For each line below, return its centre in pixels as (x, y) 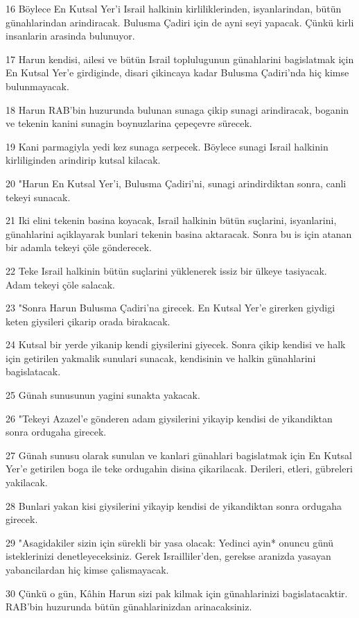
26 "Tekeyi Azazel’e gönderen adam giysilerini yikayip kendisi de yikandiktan (169, 418)
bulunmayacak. (37, 86)
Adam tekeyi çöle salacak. (60, 284)
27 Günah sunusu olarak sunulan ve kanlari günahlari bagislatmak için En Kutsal (179, 455)
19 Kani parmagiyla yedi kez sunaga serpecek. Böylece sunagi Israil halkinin (167, 146)
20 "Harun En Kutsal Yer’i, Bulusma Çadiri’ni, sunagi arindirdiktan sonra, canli (176, 183)
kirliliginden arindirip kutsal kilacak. (83, 160)
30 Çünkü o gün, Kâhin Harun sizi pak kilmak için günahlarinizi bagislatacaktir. (177, 593)
